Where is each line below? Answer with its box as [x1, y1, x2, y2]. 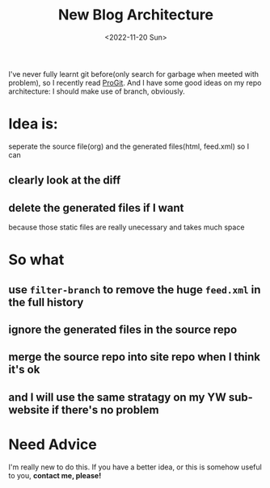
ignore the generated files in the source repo [8, 323, 238, 337]
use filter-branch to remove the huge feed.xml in [8, 283, 261, 297]
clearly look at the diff [8, 174, 121, 187]
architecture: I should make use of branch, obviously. [8, 86, 185, 96]
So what [8, 250, 65, 269]
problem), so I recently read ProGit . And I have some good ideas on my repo [8, 78, 262, 87]
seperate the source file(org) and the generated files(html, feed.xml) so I [8, 141, 249, 151]
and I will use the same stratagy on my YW [8, 390, 226, 404]
